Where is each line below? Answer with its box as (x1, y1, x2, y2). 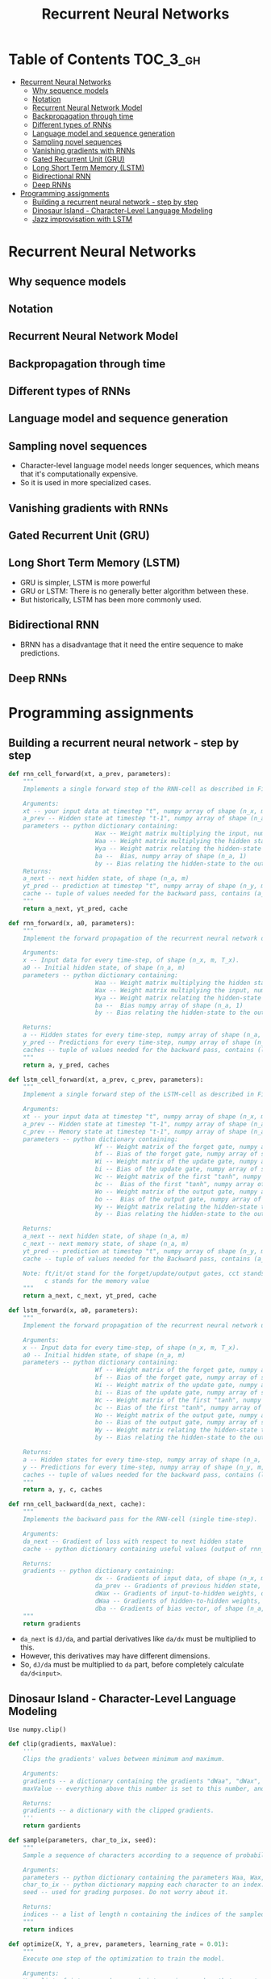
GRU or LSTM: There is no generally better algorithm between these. (19, 586, 248, 596)
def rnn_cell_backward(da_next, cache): (8, 1500, 147, 1508)
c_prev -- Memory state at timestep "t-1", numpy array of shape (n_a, (23, 1127, 269, 1135)
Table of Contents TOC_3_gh (8, 50, 201, 69)
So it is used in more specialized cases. (19, 478, 152, 488)
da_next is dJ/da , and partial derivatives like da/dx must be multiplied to (19, 1634, 256, 1644)
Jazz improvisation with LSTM (31, 214, 133, 224)
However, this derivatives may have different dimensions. (19, 1651, 211, 1661)
